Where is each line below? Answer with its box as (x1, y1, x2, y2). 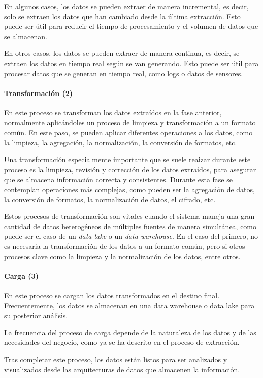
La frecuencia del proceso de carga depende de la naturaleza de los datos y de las (4, 327, 256, 337)
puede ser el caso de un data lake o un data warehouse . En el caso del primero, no (4, 231, 258, 241)
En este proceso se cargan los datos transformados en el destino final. (4, 290, 220, 301)
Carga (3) (4, 270, 39, 281)
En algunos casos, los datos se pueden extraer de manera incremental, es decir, (4, 1, 249, 11)
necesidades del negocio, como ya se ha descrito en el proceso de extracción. (4, 337, 240, 348)
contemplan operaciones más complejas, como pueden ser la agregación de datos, (4, 184, 255, 195)
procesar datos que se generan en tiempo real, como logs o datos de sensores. (4, 68, 243, 78)
